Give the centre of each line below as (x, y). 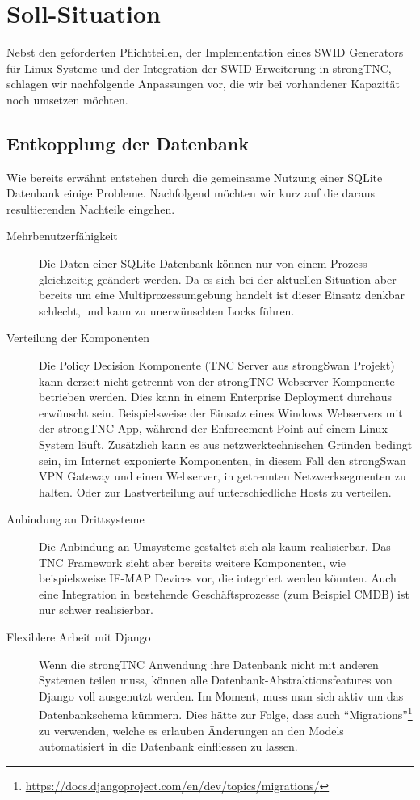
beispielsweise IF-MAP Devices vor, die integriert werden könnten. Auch (218, 578)
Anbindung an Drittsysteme (76, 519)
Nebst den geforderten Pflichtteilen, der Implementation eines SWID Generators (205, 52)
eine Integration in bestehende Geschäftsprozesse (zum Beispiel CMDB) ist (224, 593)
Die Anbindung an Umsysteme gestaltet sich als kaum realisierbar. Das (215, 546)
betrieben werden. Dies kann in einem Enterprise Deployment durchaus (215, 397)
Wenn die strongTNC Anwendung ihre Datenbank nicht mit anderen (209, 664)
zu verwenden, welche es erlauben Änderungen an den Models (191, 730)
